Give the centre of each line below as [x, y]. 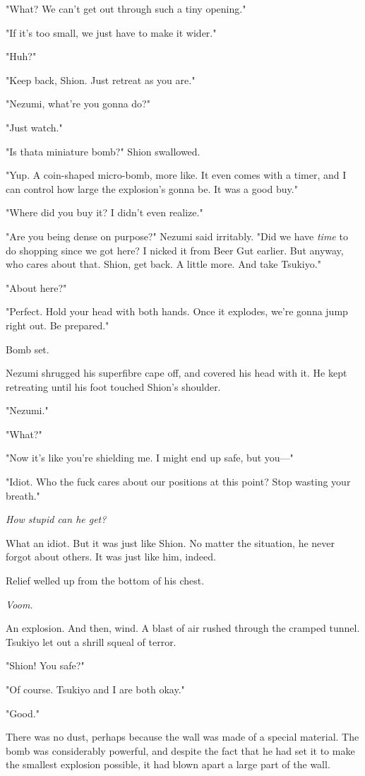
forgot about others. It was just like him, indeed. [111, 557]
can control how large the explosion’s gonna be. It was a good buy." [152, 188]
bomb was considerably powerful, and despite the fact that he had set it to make [180, 750]
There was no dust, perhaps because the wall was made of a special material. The [182, 737]
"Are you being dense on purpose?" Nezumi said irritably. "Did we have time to [177, 236]
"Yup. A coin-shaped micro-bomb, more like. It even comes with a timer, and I [176, 175]
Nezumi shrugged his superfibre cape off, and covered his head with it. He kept [176, 373]
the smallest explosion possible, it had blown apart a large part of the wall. [168, 764]
